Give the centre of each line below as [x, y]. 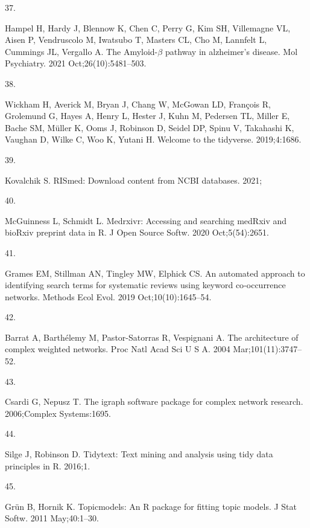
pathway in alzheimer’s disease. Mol [231, 51]
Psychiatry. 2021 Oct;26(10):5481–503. [76, 63]
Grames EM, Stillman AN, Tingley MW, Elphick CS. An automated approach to [155, 273]
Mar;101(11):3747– [267, 349]
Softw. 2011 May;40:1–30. [52, 518]
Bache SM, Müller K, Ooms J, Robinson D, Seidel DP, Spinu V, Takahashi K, [150, 127]
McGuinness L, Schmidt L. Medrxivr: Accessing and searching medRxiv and [146, 220]
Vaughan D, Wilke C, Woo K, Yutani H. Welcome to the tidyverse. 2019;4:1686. [153, 139]
